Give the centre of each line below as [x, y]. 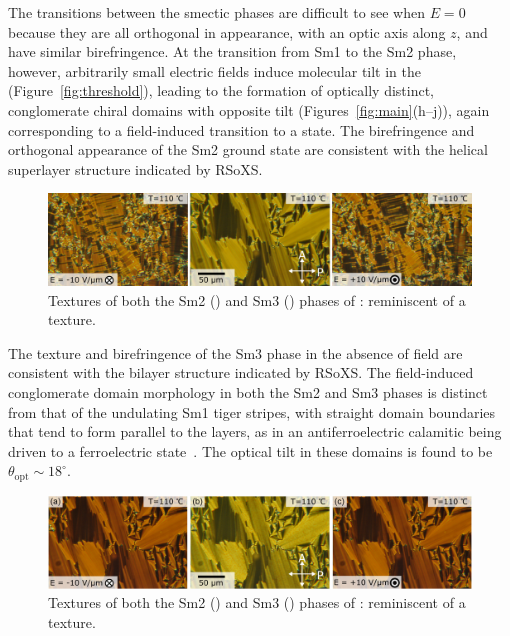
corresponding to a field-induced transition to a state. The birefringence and [241, 129]
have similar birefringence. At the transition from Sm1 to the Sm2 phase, [232, 51]
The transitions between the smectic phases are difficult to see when [216, 12]
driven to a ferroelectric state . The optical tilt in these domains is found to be [250, 450]
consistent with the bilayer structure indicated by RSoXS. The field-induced [241, 372]
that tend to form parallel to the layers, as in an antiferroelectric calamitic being [255, 431]
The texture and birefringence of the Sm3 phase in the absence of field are [235, 352]
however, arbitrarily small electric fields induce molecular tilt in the [214, 70]
